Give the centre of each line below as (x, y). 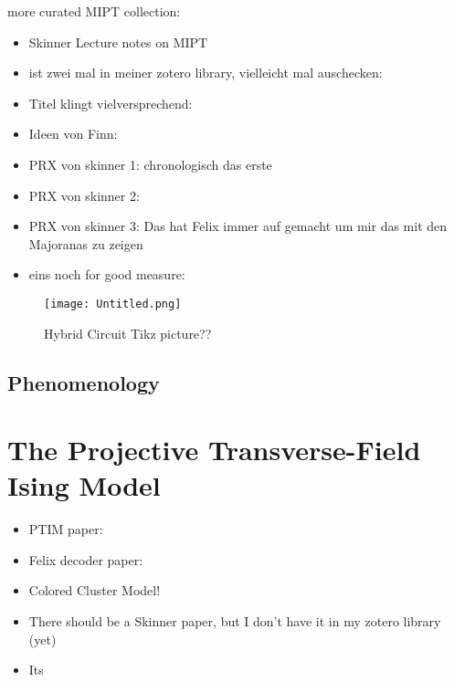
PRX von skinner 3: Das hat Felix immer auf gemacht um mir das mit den (238, 226)
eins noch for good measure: (107, 274)
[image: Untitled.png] (113, 304)
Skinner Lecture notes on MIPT (118, 42)
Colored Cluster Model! (95, 590)
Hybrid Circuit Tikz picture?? (128, 333)
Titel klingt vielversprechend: (111, 103)
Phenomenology (84, 382)
